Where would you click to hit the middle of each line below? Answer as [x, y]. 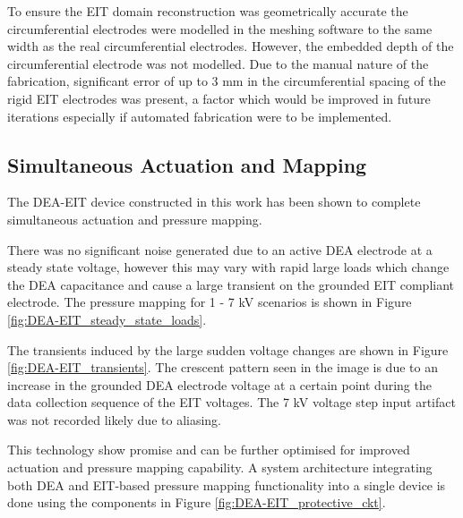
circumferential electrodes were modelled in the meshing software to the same [220, 28]
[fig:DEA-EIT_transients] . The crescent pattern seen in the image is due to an [223, 367]
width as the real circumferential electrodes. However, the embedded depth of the [231, 46]
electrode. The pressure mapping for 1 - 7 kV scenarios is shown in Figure [210, 302]
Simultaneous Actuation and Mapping [187, 164]
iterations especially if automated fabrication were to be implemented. [200, 116]
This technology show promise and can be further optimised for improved [209, 450]
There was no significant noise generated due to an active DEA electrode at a [220, 249]
